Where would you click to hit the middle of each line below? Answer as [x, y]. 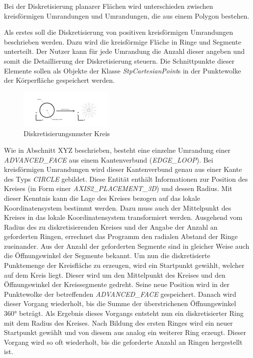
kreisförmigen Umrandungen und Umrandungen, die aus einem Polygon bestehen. [127, 15]
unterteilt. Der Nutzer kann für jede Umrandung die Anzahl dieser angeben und [124, 51]
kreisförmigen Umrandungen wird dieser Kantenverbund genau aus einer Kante [123, 169]
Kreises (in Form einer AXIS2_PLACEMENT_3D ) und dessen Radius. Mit [118, 188]
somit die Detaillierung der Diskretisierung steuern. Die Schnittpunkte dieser [119, 60]
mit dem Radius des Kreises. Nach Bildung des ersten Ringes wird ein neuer [118, 322]
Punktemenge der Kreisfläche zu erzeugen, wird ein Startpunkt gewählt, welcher [124, 265]
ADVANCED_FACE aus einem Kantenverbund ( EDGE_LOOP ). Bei [109, 159]
